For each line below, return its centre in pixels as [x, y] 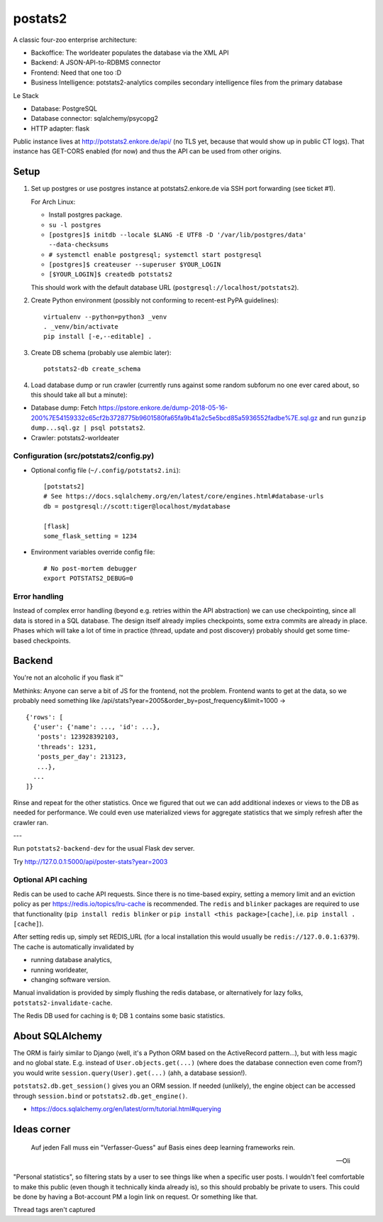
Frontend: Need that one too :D [76, 72]
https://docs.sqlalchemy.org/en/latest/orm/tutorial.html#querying [126, 1108]
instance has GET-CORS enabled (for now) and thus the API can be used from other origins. [147, 151]
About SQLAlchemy [58, 1036]
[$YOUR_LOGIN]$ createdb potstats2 [111, 274]
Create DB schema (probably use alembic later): [101, 352]
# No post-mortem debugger [90, 568]
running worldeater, [60, 970]
